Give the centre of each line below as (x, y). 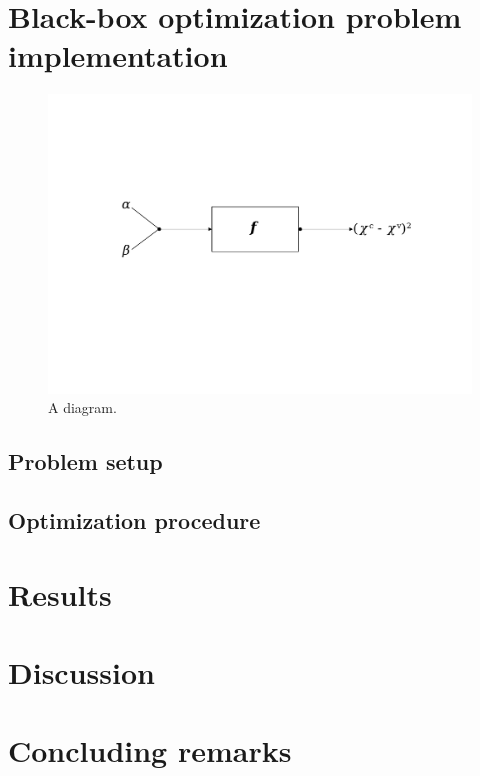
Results (60, 593)
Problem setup (85, 461)
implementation (118, 55)
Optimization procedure (134, 520)
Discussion (81, 671)
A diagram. (82, 407)
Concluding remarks (150, 750)
